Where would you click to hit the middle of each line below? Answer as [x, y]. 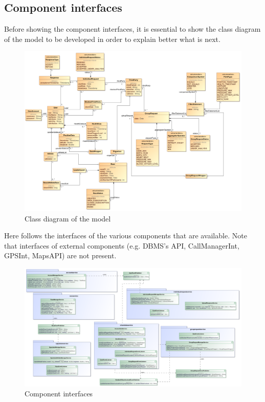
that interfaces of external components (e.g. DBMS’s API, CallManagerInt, [122, 245]
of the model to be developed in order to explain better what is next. [112, 39]
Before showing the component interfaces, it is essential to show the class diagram [132, 29]
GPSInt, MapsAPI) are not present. [60, 255]
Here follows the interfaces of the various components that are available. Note [126, 236]
